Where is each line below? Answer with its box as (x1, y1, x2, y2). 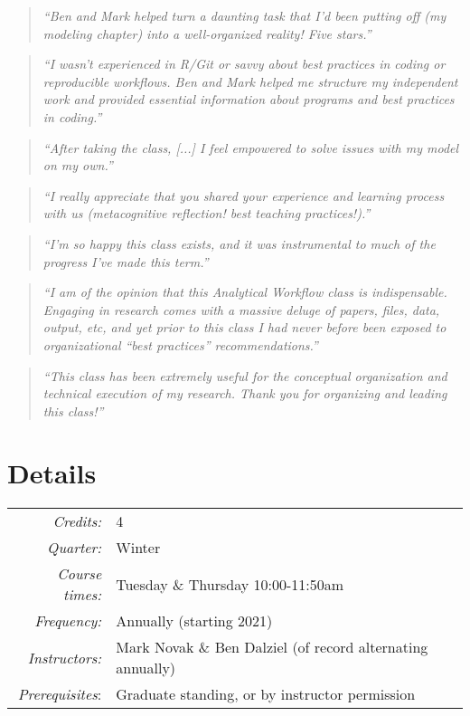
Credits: (52, 511, 102, 532)
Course (57, 563, 102, 585)
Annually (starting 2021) (116, 610, 273, 632)
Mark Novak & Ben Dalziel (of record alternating (116, 636, 428, 658)
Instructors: (27, 646, 102, 668)
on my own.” (42, 156, 113, 175)
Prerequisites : (17, 683, 102, 705)
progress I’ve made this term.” (42, 252, 209, 271)
